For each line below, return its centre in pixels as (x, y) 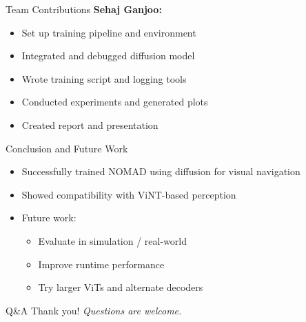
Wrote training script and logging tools (104, 78)
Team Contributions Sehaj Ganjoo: (84, 9)
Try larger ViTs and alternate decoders (121, 287)
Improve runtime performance (101, 264)
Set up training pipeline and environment (109, 32)
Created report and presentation (90, 124)
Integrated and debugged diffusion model (108, 56)
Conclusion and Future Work (67, 148)
